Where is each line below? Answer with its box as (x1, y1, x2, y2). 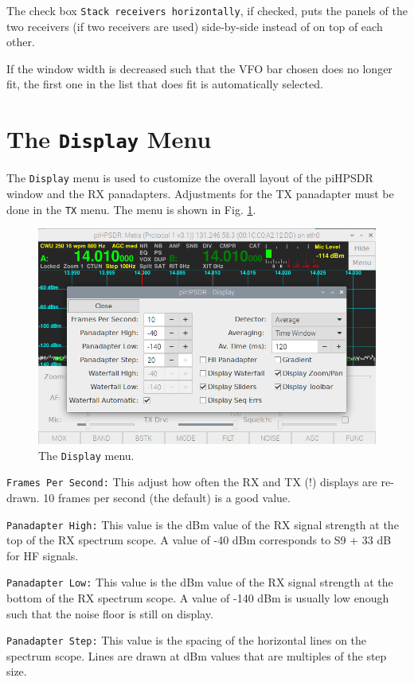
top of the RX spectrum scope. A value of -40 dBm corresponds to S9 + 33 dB (6, 532, 392, 548)
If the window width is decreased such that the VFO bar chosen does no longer (6, 60, 393, 76)
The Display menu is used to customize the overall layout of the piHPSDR (6, 170, 373, 186)
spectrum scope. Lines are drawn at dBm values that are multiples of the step (6, 647, 387, 664)
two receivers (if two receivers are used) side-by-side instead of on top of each (6, 18, 383, 34)
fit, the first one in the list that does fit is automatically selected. (6, 76, 323, 92)
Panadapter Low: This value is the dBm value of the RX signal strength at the (6, 574, 393, 590)
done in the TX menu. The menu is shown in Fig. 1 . (6, 201, 256, 217)
